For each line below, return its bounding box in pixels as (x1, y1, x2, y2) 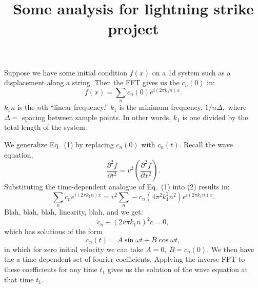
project (108, 18, 159, 39)
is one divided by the (182, 111, 248, 122)
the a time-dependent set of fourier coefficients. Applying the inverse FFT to (4, 254, 245, 264)
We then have (211, 243, 254, 254)
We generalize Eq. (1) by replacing (4, 139, 114, 149)
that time (4, 274, 34, 284)
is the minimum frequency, (119, 102, 203, 112)
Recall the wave (184, 139, 233, 149)
